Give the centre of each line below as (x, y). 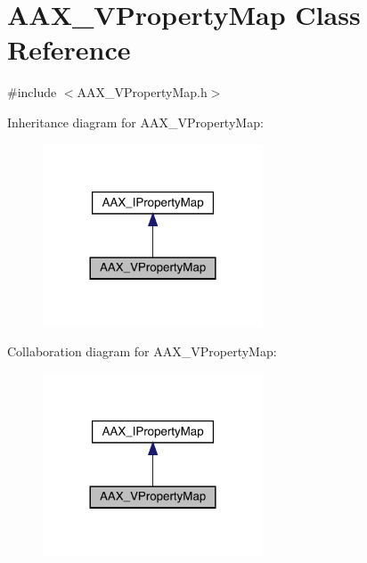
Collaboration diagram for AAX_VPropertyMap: (142, 351)
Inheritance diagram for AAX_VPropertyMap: (135, 122)
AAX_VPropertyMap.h (142, 92)
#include (32, 92)
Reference (69, 49)
